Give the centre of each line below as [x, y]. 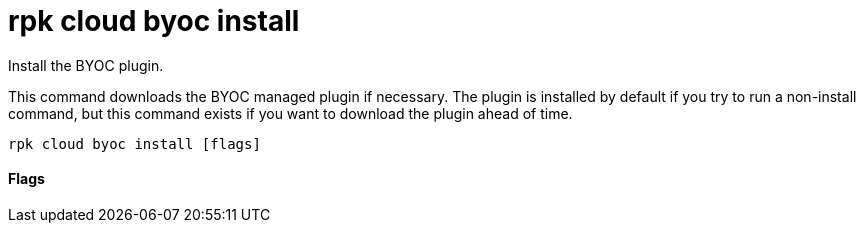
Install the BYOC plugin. [86, 65]
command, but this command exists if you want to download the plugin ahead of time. [290, 113]
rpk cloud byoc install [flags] [134, 143]
